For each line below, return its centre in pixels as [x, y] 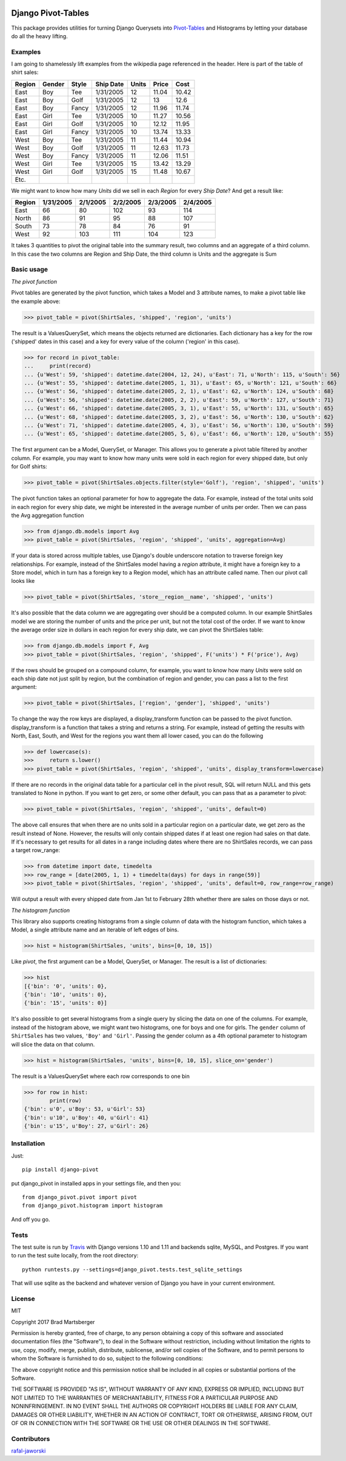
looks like [23, 581]
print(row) [65, 1100]
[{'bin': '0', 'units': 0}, [65, 986]
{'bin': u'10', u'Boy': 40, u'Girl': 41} [86, 1117]
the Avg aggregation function [48, 515]
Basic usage [30, 270]
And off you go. [31, 1219]
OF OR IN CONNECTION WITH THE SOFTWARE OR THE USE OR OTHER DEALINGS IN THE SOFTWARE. [141, 1423]
